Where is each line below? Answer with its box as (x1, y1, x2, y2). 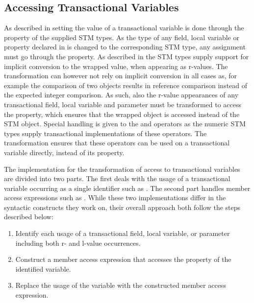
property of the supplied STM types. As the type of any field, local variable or (4, 32, 239, 42)
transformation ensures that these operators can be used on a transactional (4, 138, 230, 148)
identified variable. (15, 263, 71, 274)
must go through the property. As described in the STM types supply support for (4, 51, 249, 61)
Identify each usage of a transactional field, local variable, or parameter (15, 228, 230, 238)
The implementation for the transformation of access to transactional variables (4, 163, 240, 174)
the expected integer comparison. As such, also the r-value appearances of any (4, 90, 239, 100)
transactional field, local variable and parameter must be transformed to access (4, 99, 241, 109)
